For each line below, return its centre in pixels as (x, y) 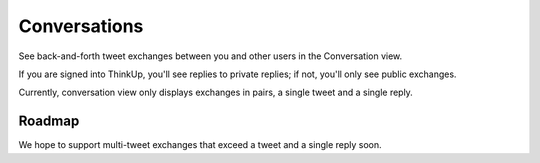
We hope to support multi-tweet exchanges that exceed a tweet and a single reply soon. (200, 145)
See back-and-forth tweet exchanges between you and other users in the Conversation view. (210, 56)
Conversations (81, 26)
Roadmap (49, 121)
